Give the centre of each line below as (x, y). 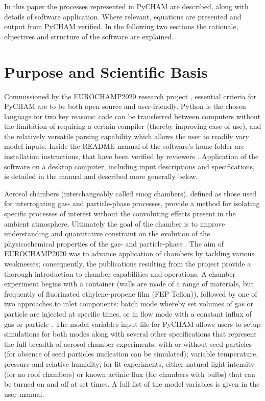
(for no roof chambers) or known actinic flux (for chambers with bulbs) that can (130, 374)
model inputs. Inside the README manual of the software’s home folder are (124, 146)
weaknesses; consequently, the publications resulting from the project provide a (128, 263)
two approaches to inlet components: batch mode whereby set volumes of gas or (129, 304)
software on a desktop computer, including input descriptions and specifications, (130, 166)
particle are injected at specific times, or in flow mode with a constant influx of (128, 313)
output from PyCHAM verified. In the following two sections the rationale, (121, 26)
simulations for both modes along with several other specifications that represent (130, 334)
